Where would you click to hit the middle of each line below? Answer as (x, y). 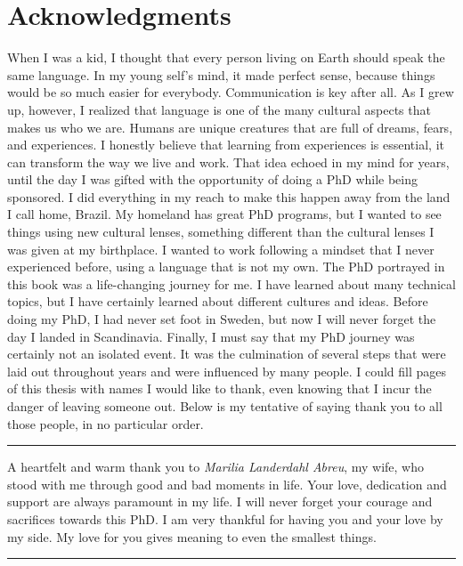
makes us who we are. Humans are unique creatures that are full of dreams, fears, (230, 127)
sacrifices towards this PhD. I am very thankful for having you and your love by (225, 518)
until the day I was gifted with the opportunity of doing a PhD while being (213, 179)
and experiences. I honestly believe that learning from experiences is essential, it (226, 145)
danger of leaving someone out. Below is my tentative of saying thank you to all (225, 406)
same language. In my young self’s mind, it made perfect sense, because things (221, 74)
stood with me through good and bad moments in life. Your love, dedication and (227, 484)
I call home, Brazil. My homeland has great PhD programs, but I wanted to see (224, 214)
